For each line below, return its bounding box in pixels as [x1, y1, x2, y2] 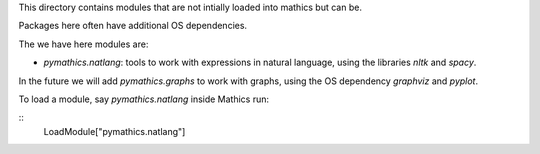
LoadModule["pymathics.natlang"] [43, 125, 186, 137]
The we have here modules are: [18, 38, 149, 50]
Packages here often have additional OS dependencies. [18, 20, 248, 32]
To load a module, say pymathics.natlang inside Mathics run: [18, 93, 270, 105]
